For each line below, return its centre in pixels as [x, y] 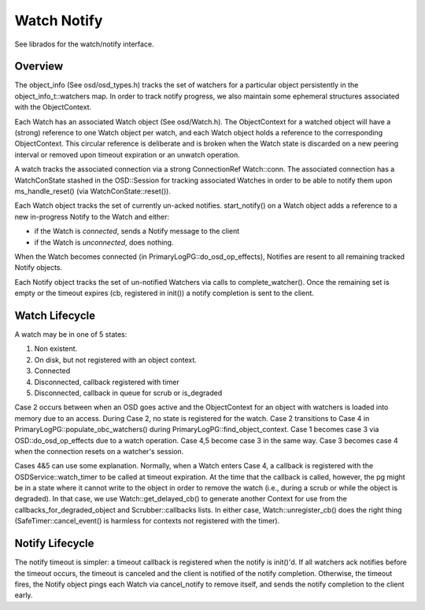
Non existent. [56, 349]
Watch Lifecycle [55, 315]
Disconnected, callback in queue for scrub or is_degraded [128, 393]
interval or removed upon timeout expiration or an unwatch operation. [127, 154]
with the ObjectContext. [53, 107]
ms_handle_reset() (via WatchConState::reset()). [92, 191]
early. [24, 595]
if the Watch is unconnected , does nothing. [104, 242]
